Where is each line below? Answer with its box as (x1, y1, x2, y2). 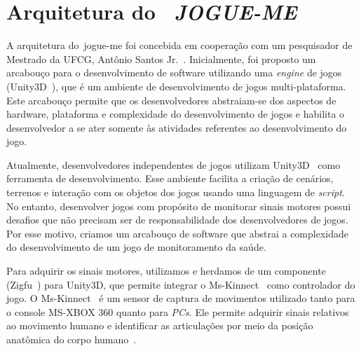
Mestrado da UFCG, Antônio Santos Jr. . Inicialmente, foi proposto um (6, 51, 316, 66)
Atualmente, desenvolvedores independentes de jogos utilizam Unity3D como (6, 157, 341, 172)
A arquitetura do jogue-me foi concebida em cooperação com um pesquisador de (6, 38, 353, 53)
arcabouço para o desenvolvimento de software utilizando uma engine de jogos (6, 65, 342, 80)
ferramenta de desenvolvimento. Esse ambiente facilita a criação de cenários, (6, 171, 334, 186)
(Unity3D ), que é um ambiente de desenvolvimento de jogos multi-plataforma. (6, 78, 346, 93)
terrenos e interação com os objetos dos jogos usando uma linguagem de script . (6, 185, 345, 200)
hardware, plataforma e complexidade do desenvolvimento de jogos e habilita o (6, 106, 345, 121)
